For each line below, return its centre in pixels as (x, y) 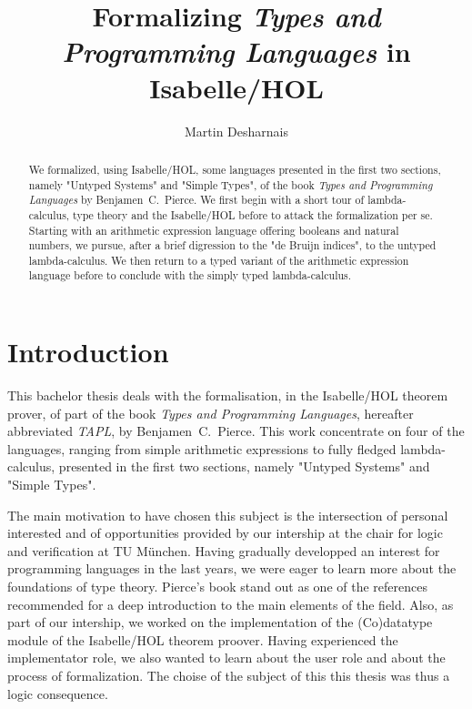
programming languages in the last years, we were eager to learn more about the (232, 568)
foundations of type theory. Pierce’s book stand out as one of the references (217, 587)
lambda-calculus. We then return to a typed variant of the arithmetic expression (219, 260)
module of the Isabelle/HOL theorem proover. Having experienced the (203, 639)
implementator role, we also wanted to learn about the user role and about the (226, 658)
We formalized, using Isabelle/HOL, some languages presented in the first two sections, (235, 169)
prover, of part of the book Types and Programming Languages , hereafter (211, 413)
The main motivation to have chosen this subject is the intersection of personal (228, 515)
